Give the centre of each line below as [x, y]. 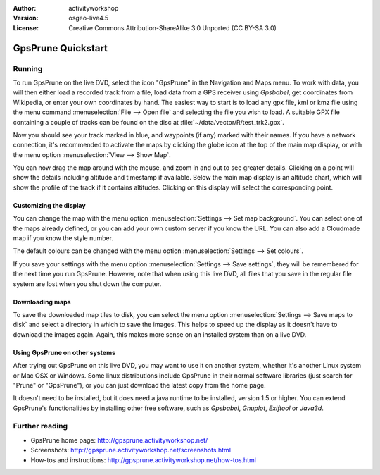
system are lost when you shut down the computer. [87, 284]
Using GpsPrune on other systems [64, 352]
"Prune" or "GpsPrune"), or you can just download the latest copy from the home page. [140, 385]
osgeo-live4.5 [89, 18]
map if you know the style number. [63, 238]
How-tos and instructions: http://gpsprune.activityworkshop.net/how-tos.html [144, 460]
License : [26, 27]
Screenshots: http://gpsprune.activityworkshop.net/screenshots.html [131, 450]
